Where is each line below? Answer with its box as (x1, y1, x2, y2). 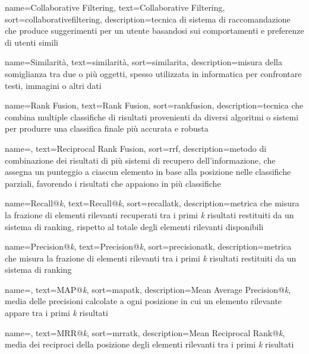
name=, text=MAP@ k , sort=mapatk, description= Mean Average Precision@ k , (5, 283, 291, 295)
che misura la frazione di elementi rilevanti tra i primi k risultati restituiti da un (5, 251, 297, 264)
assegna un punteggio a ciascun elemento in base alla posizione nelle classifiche (5, 165, 291, 178)
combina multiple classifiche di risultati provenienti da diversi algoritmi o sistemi (5, 110, 299, 123)
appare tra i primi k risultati (5, 307, 108, 319)
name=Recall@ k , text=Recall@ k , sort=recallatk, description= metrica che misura (5, 197, 299, 209)
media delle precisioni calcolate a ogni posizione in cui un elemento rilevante (5, 295, 282, 307)
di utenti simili (5, 36, 58, 48)
